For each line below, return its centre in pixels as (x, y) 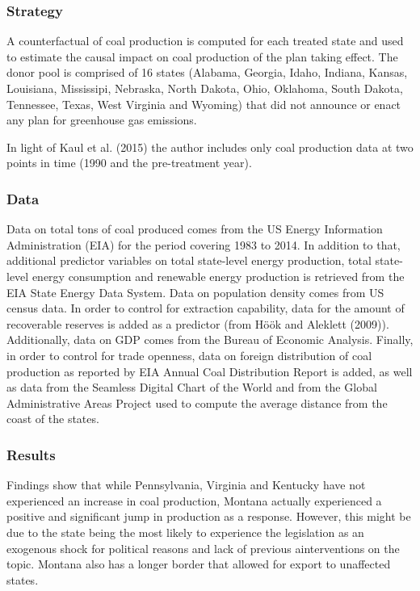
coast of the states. (53, 419)
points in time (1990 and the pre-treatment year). (129, 163)
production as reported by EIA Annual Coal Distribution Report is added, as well (210, 371)
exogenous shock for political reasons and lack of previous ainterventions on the (203, 548)
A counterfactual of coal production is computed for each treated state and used (205, 41)
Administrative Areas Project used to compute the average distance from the (197, 402)
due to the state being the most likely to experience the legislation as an (185, 532)
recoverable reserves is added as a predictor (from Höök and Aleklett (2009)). (198, 323)
